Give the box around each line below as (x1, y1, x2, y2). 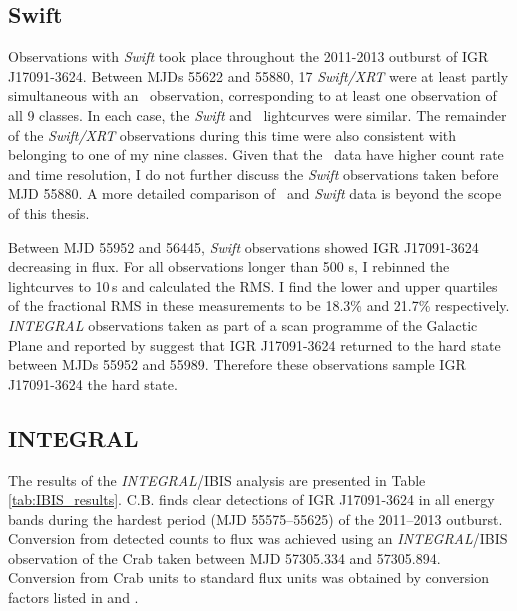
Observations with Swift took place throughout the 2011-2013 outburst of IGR (8, 46, 489, 67)
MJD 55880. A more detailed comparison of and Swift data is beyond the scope (8, 183, 502, 204)
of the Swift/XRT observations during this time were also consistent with (8, 124, 457, 145)
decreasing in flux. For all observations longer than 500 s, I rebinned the (8, 256, 450, 277)
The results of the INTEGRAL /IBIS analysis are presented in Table (8, 469, 426, 490)
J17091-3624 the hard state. (8, 373, 178, 394)
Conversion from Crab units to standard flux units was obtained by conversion (8, 567, 489, 588)
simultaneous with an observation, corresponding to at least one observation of (8, 85, 497, 106)
